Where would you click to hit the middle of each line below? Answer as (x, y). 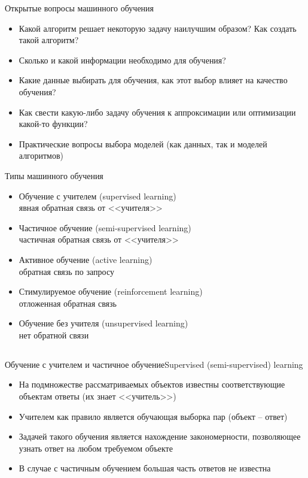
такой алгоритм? (49, 40)
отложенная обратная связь (68, 303)
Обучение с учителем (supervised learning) (97, 196)
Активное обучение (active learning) (86, 259)
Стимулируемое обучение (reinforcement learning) (111, 291)
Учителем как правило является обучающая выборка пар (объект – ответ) (153, 416)
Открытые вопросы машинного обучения (80, 8)
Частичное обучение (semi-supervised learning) (105, 227)
